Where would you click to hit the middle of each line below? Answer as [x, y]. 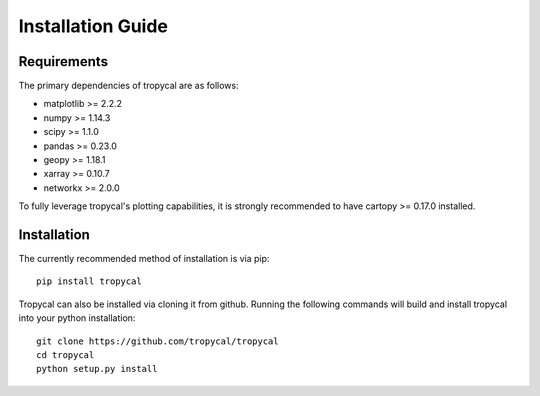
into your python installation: [77, 318]
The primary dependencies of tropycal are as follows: [128, 86]
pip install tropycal [89, 281]
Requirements [63, 61]
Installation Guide [93, 26]
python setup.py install [97, 369]
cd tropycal [65, 355]
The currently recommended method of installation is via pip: [144, 259]
